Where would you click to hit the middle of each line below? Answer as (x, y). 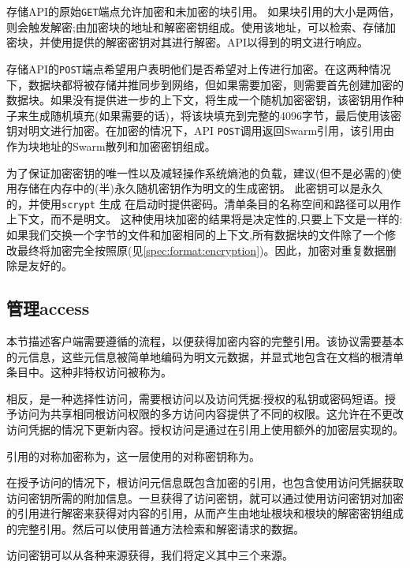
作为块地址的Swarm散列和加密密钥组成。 (111, 146)
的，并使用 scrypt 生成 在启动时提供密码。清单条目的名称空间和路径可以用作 (204, 203)
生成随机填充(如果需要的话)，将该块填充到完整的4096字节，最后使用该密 (214, 115)
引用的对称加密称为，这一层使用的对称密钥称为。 (133, 456)
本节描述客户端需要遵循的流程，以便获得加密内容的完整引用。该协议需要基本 (205, 340)
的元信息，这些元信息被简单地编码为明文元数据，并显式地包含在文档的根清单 (205, 356)
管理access (48, 308)
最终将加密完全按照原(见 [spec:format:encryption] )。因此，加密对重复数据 (201, 250)
